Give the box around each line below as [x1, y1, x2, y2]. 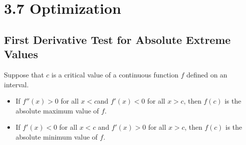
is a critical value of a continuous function [51, 69, 179, 79]
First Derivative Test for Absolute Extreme [4, 32, 231, 47]
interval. [4, 79, 29, 89]
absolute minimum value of [15, 131, 98, 142]
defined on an [186, 69, 228, 79]
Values [4, 46, 38, 62]
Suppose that [4, 69, 44, 79]
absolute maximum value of [15, 105, 99, 115]
